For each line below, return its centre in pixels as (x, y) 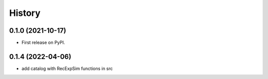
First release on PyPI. (43, 43)
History (25, 13)
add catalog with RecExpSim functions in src (67, 68)
